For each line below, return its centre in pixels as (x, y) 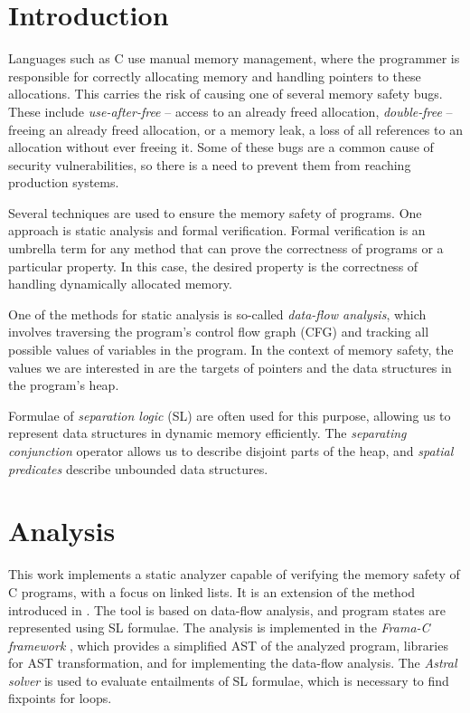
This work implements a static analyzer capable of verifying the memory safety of (234, 574)
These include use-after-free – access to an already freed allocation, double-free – (230, 111)
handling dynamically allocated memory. (120, 284)
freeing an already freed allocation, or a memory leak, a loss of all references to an (235, 129)
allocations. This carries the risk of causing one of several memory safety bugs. (226, 94)
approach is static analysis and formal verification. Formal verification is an (217, 230)
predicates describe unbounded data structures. (138, 468)
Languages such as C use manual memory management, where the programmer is (234, 58)
